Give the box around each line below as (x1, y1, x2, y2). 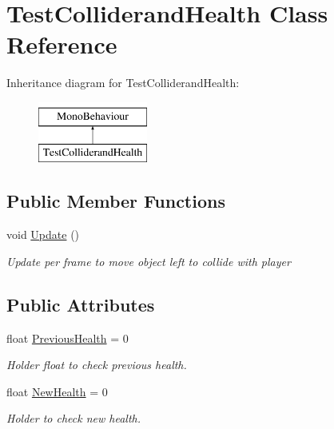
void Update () (6, 226, 80, 243)
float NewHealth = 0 (6, 383, 108, 399)
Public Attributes (6, 292, 155, 316)
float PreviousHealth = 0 (6, 329, 129, 346)
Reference (6, 28, 117, 61)
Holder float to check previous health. (6, 356, 187, 373)
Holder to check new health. (6, 410, 141, 427)
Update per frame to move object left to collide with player (6, 252, 291, 269)
